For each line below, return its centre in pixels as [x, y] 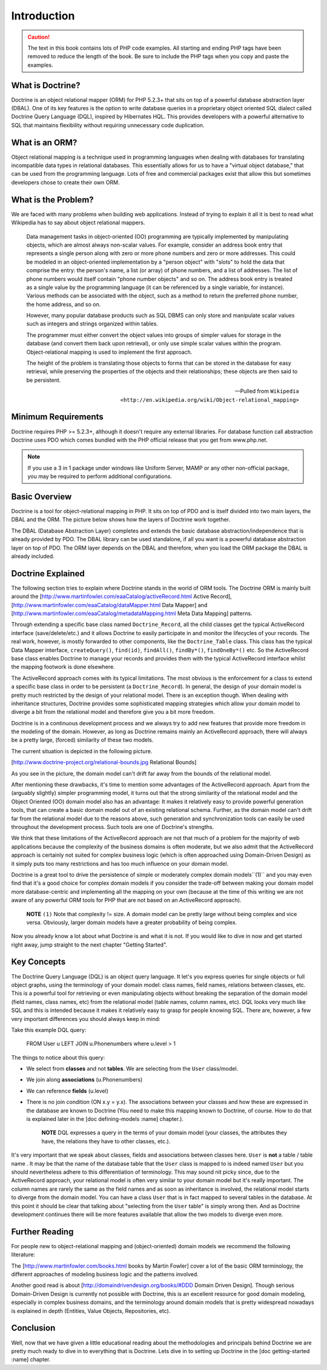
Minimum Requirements [58, 417]
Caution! [39, 37]
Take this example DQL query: [49, 1029]
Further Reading [42, 1232]
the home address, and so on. [64, 304]
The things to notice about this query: [58, 1057]
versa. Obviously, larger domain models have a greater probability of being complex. [132, 922]
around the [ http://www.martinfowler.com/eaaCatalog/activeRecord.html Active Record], [122, 596]
